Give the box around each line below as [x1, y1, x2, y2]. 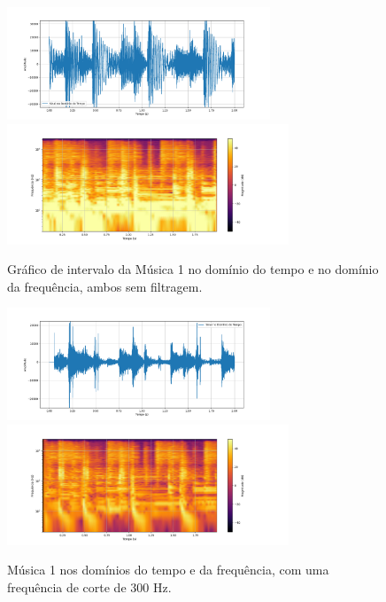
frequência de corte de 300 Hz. [7, 578, 172, 597]
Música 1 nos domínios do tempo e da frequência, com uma [7, 560, 329, 579]
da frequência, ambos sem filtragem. [7, 277, 203, 295]
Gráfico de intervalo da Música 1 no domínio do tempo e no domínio [7, 260, 379, 278]
